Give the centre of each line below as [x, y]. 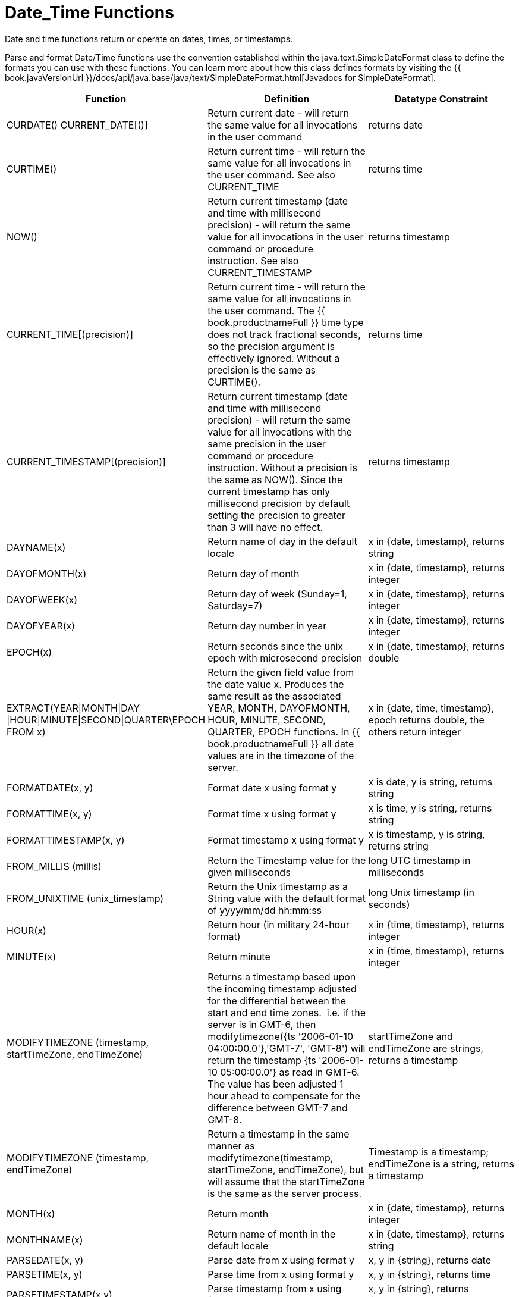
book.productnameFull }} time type [286, 322]
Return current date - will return [278, 113]
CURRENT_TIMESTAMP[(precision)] [86, 461]
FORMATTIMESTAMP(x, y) [66, 840]
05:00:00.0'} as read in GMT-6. [290, 1072]
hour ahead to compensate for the [284, 1096]
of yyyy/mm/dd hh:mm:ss [265, 910]
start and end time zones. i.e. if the [287, 1012]
